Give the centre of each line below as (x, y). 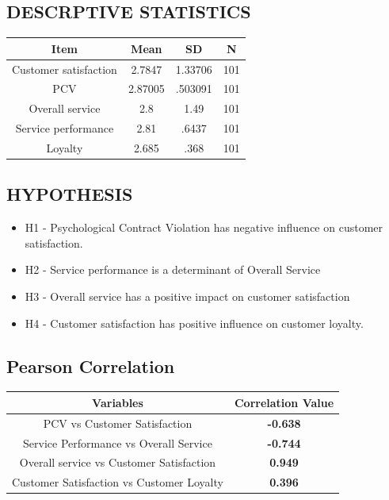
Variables (118, 402)
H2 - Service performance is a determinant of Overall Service (173, 269)
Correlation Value (284, 402)
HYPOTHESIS (70, 194)
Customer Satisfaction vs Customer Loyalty (118, 482)
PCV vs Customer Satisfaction (118, 423)
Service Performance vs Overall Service (118, 442)
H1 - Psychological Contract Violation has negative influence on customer (204, 227)
